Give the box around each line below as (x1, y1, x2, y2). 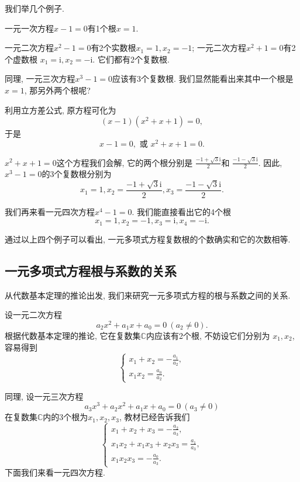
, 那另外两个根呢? (24, 84, 91, 96)
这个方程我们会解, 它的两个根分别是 (56, 156, 193, 168)
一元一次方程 (5, 22, 54, 34)
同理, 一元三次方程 (5, 72, 75, 85)
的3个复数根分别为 (42, 168, 112, 180)
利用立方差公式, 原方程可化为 (5, 103, 116, 116)
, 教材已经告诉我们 (119, 411, 190, 423)
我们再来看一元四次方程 (5, 205, 95, 217)
